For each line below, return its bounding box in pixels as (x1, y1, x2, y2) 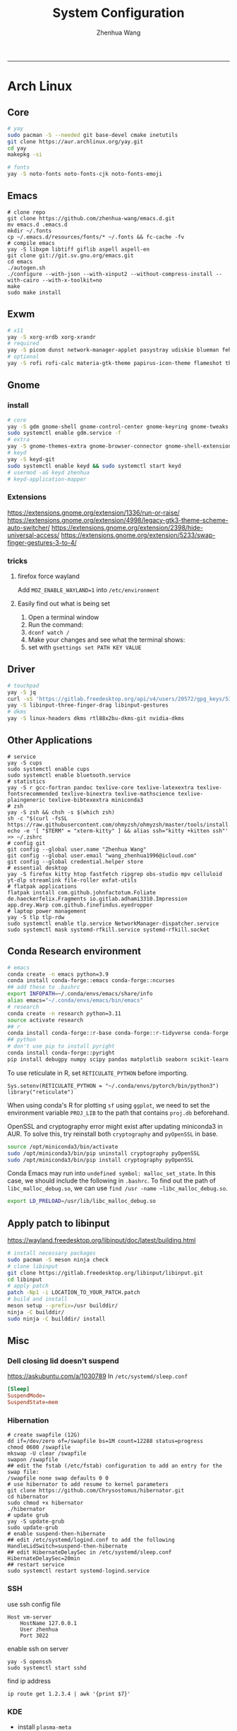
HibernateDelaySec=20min (7, 1555, 80, 1562)
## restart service (7, 1562, 65, 1569)
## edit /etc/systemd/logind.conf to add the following (7, 1537, 175, 1544)
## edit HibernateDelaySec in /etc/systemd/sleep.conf (7, 1549, 172, 1556)
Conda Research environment (7, 945, 141, 957)
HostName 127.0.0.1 (20, 1619, 78, 1627)
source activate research (7, 1017, 83, 1024)
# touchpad (7, 682, 39, 689)
